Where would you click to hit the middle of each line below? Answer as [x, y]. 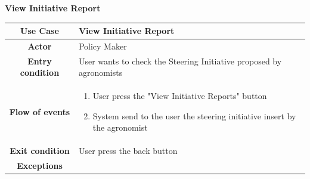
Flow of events [40, 111]
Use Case [40, 31]
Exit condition [40, 151]
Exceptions [40, 166]
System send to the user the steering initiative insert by [194, 115]
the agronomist [120, 127]
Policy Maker [103, 46]
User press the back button [128, 151]
